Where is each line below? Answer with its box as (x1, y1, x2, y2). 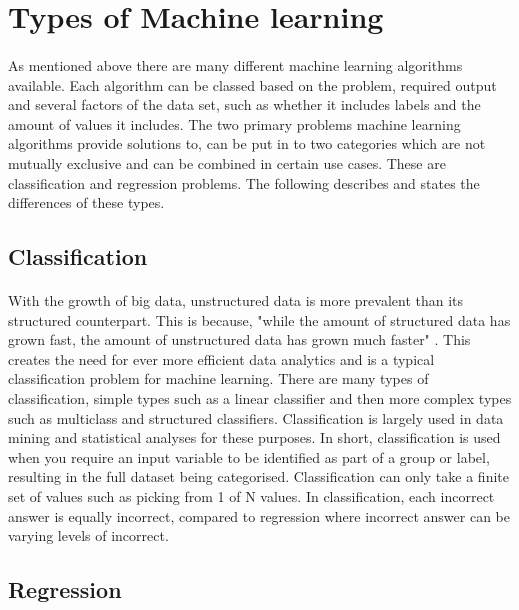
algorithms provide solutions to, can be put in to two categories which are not (8, 133, 486, 154)
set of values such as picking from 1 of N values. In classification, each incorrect (8, 486, 495, 507)
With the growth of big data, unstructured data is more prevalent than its (8, 290, 464, 311)
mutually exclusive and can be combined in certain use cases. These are (8, 152, 446, 173)
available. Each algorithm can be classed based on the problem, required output (8, 74, 497, 95)
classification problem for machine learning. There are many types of (8, 368, 429, 389)
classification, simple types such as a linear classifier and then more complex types (8, 388, 512, 409)
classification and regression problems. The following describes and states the (8, 172, 480, 193)
